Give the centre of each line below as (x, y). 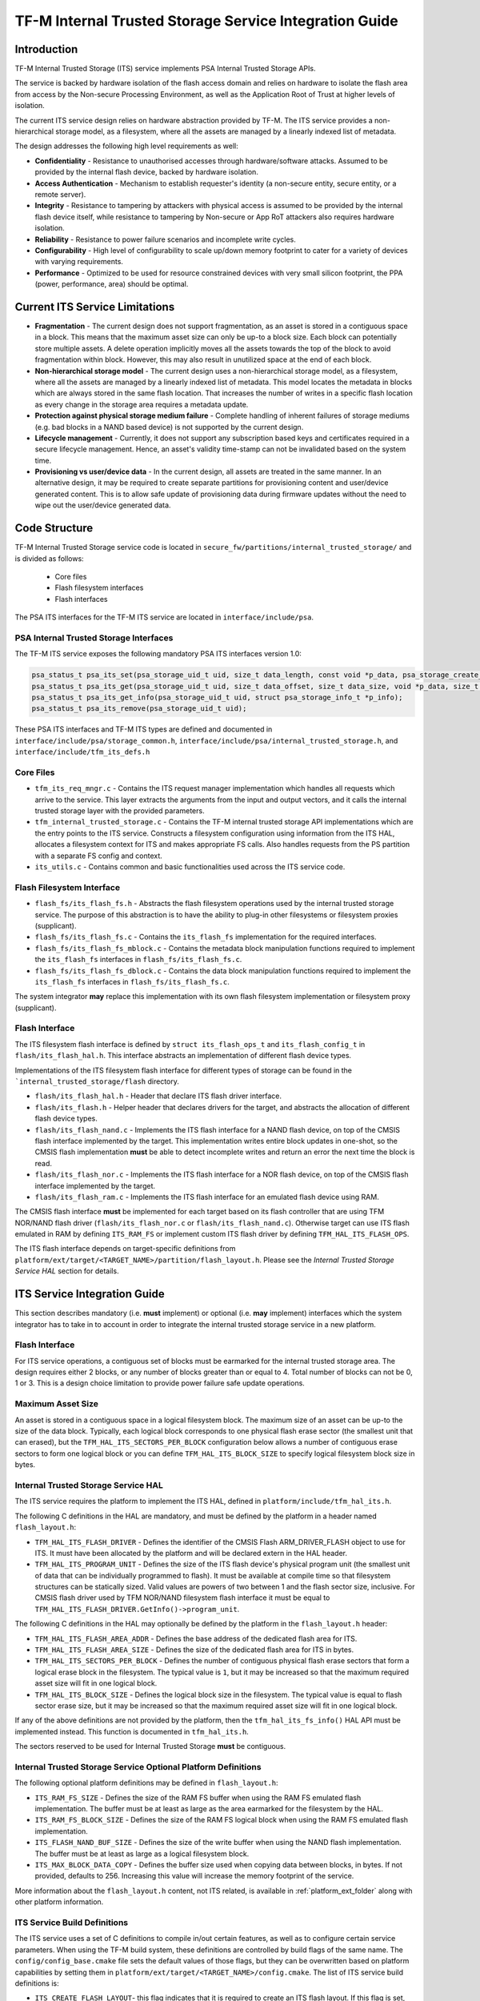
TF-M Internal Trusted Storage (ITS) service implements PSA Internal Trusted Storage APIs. (165, 69)
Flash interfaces (81, 599)
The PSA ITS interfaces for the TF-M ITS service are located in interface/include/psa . (164, 617)
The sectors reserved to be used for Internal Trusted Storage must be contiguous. (150, 1746)
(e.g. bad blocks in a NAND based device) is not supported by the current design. (169, 427)
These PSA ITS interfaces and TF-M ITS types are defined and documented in (144, 729)
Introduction (46, 49)
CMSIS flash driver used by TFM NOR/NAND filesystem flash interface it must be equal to (182, 1598)
